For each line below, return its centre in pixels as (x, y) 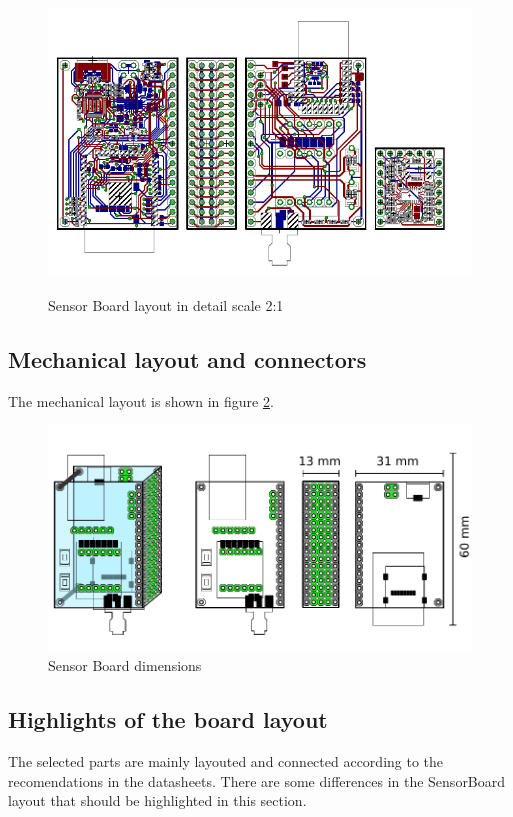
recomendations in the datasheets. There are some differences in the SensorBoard (257, 780)
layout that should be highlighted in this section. (157, 800)
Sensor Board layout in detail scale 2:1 (166, 304)
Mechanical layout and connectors (187, 358)
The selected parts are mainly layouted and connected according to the (226, 761)
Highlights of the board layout (168, 719)
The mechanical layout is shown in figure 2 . (141, 400)
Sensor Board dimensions (125, 665)
